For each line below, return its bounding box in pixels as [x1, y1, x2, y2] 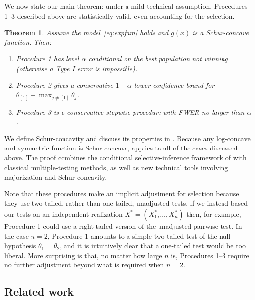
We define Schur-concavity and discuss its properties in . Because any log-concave [4, 133, 251, 143]
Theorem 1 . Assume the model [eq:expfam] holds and [4, 27, 169, 37]
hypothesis [4, 240, 36, 251]
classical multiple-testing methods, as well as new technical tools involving [4, 162, 228, 172]
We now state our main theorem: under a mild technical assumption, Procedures [4, 1, 248, 11]
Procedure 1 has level [16, 53, 79, 64]
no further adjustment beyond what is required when [4, 260, 164, 270]
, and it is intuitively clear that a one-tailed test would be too [60, 240, 246, 251]
